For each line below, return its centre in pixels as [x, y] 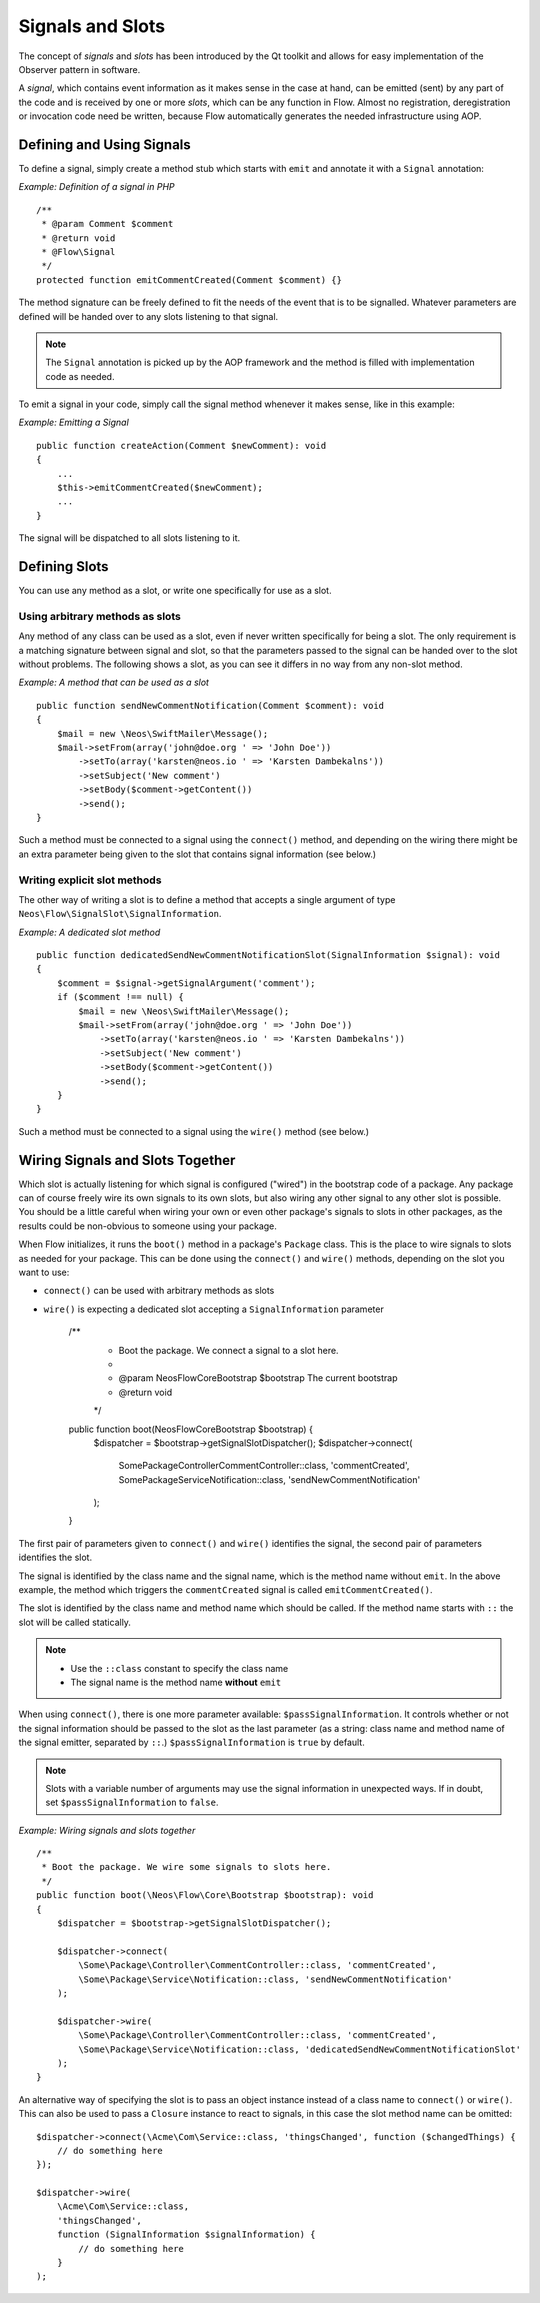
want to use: [44, 1272]
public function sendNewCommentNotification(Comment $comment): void [210, 705]
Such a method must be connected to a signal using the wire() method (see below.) [194, 1131]
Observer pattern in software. [79, 69]
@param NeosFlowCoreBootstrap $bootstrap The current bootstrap [258, 1378]
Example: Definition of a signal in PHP [96, 187]
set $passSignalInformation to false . [132, 1802]
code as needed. [80, 376]
